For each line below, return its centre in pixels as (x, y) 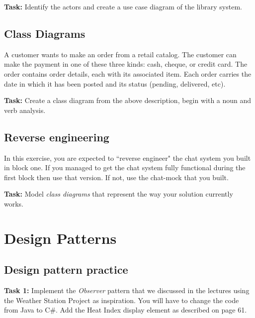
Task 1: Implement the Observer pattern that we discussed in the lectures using (127, 290)
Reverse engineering (57, 137)
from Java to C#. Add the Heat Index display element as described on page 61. (126, 310)
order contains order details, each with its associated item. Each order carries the (128, 73)
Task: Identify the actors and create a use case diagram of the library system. (123, 6)
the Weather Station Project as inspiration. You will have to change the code (122, 300)
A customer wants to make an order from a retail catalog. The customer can (120, 54)
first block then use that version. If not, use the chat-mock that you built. (116, 177)
